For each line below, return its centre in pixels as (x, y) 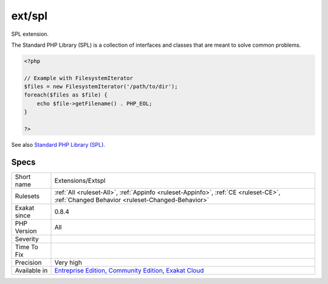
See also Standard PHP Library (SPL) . (58, 145)
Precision (28, 262)
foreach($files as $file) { (66, 95)
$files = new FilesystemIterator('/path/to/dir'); (101, 87)
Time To (27, 247)
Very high (68, 262)
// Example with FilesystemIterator (79, 78)
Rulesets (27, 196)
